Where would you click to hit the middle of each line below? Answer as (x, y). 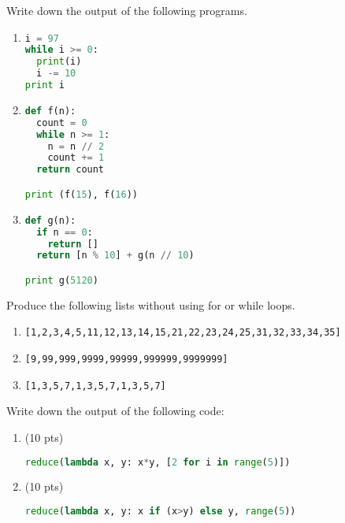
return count (70, 170)
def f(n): (50, 111)
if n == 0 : (65, 232)
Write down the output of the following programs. (127, 10)
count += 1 (76, 158)
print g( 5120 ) (61, 280)
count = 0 (62, 122)
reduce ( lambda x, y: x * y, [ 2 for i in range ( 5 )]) (158, 462)
